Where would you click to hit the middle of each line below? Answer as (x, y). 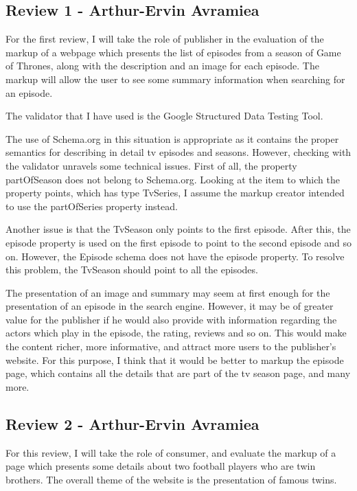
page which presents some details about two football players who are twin (161, 466)
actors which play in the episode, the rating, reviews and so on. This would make (176, 333)
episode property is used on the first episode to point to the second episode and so (178, 242)
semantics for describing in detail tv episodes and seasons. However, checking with (178, 152)
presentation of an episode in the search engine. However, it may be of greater (170, 306)
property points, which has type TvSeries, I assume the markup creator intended (175, 193)
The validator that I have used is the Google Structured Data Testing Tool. (164, 116)
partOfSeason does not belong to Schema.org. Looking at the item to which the (173, 179)
